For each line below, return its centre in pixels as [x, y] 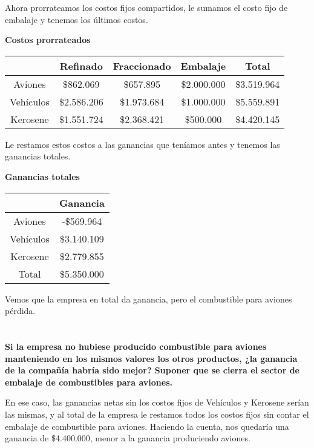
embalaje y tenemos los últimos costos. [77, 19]
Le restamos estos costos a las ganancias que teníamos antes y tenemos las [142, 144]
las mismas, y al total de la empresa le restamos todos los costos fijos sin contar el [157, 414]
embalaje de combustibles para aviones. [89, 382]
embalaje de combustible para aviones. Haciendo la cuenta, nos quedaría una [147, 426]
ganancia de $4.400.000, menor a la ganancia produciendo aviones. [128, 438]
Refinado [81, 65]
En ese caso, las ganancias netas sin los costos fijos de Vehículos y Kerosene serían [157, 402]
